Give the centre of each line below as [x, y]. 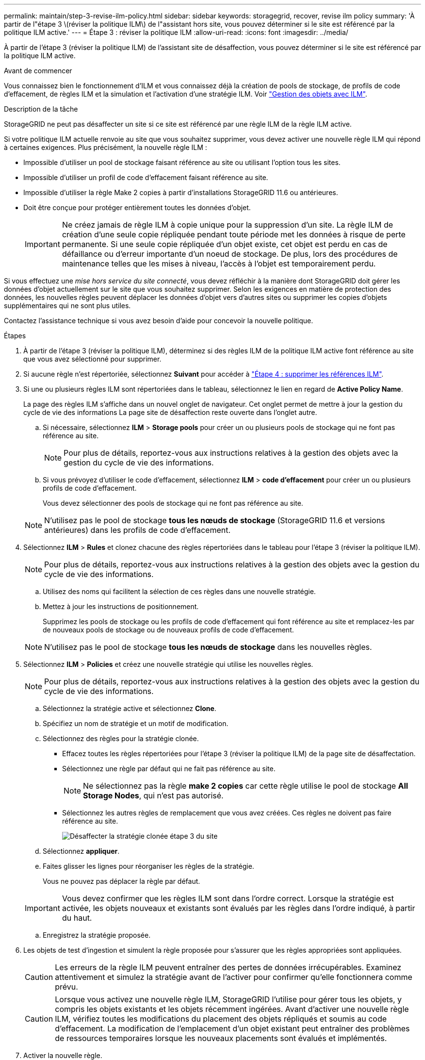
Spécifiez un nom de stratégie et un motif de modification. [136, 723]
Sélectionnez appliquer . [81, 851]
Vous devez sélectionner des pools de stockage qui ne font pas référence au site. [173, 503]
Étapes [15, 336]
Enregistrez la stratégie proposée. [97, 935]
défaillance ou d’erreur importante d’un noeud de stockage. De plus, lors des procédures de [230, 254]
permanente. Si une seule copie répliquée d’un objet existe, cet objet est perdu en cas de [225, 244]
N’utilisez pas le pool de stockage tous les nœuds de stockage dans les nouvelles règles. [208, 647]
